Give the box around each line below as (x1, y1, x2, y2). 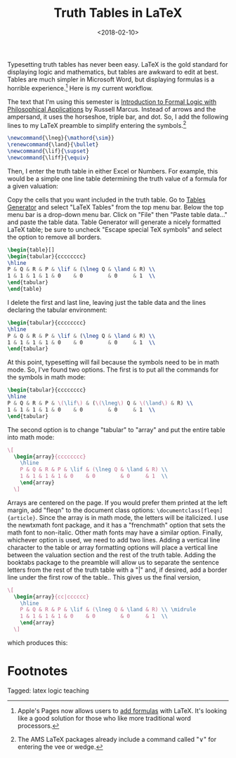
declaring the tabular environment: (7, 306, 107, 314)
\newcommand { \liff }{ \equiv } (7, 154, 90, 161)
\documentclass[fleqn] (157, 507, 223, 514)
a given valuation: (7, 181, 58, 190)
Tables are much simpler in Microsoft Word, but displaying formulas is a (7, 75, 215, 84)
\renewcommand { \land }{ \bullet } (7, 141, 99, 148)
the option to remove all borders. (7, 233, 102, 241)
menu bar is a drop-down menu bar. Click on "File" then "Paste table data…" (7, 210, 228, 218)
